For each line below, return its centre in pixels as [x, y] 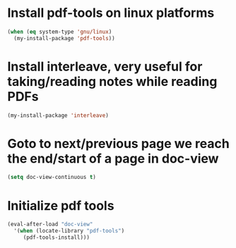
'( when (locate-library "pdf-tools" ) [69, 231]
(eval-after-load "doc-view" [50, 224]
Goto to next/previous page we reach [118, 143]
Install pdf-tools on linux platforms [111, 13]
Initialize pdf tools [61, 205]
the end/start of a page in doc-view [113, 158]
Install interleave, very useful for [105, 67]
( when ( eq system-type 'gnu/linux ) [60, 32]
